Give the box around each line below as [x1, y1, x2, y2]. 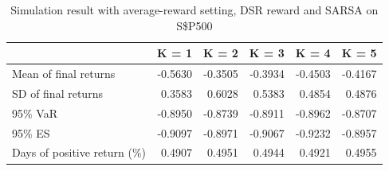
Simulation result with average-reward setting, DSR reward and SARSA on [10, 2, 379, 17]
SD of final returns [12, 84, 103, 101]
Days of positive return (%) [12, 144, 147, 161]
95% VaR [12, 104, 57, 121]
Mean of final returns [12, 65, 116, 82]
